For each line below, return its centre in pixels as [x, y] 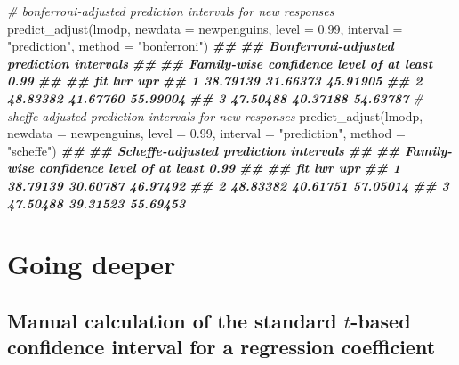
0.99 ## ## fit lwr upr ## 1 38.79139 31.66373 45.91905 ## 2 [215, 81]
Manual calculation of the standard [172, 320]
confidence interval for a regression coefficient [221, 347]
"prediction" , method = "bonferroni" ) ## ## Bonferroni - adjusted [201, 46]
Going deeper [92, 264]
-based [381, 320]
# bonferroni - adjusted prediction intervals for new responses [171, 11]
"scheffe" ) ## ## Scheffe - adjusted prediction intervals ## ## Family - [230, 150]
